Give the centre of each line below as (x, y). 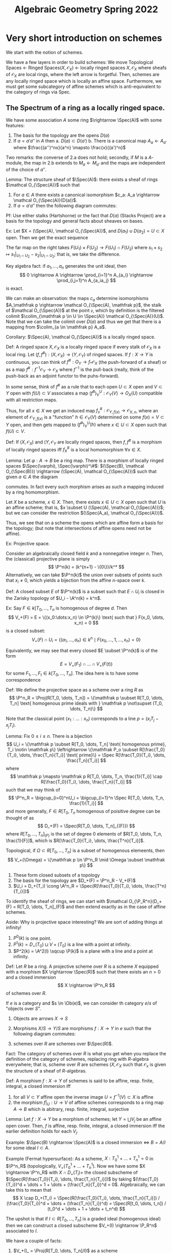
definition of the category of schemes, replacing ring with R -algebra (77, 1059)
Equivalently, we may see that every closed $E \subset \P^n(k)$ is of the (82, 651)
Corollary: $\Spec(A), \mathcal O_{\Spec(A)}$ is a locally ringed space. (81, 337)
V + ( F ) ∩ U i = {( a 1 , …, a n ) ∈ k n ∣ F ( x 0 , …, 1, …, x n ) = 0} (86, 639)
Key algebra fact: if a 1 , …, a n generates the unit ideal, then (66, 266)
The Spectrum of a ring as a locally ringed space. (85, 108)
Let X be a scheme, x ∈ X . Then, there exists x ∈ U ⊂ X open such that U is (86, 502)
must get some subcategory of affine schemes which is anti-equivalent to (83, 86)
